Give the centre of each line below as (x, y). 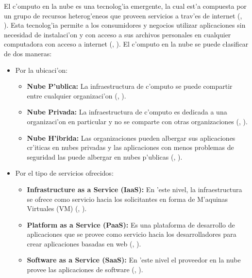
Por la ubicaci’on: (41, 70)
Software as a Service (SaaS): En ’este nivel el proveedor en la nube (134, 260)
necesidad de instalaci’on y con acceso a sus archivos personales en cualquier (118, 34)
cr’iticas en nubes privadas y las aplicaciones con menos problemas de (130, 147)
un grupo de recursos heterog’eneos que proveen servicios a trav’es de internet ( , (123, 15)
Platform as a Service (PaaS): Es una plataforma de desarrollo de (131, 224)
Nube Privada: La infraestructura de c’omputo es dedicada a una (127, 112)
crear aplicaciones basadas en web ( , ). (84, 243)
